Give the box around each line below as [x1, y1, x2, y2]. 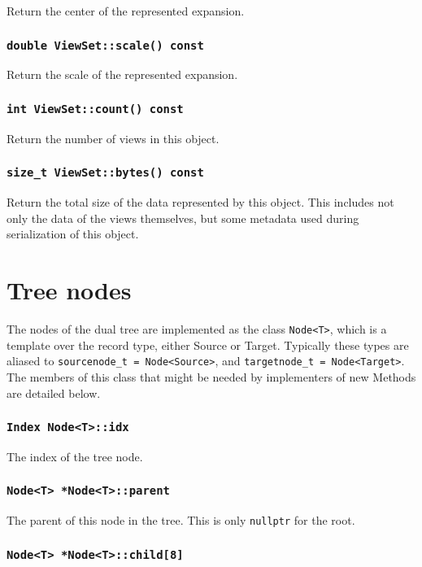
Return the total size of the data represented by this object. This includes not [7, 194, 394, 211]
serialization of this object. [7, 225, 139, 242]
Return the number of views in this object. [7, 129, 220, 146]
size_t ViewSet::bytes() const [7, 166, 204, 180]
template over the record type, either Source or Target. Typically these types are [7, 336, 409, 353]
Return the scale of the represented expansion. [7, 66, 238, 83]
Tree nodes [7, 273, 132, 307]
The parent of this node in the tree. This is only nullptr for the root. [7, 512, 355, 529]
